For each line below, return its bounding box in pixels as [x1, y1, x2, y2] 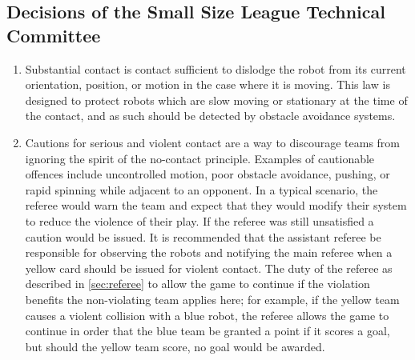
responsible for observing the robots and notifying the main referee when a [25, 244, 393, 261]
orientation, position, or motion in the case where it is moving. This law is [25, 76, 390, 93]
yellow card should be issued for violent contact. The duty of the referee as [25, 259, 393, 276]
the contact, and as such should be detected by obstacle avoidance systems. [25, 107, 396, 124]
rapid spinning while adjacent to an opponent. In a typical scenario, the [25, 181, 378, 198]
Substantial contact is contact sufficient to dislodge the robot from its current [25, 60, 406, 77]
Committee [6, 22, 101, 47]
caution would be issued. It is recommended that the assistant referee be [25, 228, 381, 245]
